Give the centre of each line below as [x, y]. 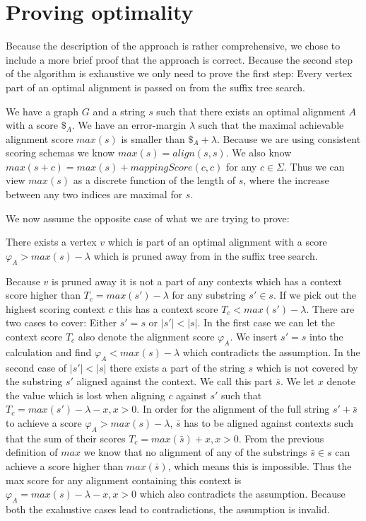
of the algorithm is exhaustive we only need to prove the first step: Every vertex [179, 73]
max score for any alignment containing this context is [124, 480]
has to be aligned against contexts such [269, 422]
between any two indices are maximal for [94, 194]
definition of [32, 452]
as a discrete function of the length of [154, 180]
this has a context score [167, 308]
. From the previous [281, 438]
